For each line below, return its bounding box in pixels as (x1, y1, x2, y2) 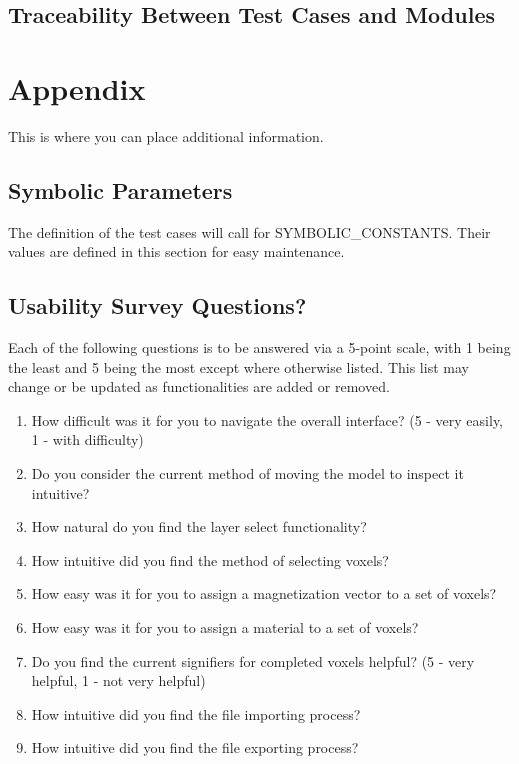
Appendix (8, 67, 146, 108)
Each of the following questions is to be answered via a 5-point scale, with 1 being (8, 337, 511, 358)
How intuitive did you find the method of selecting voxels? (31, 549, 389, 570)
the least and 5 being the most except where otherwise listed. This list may (8, 356, 469, 377)
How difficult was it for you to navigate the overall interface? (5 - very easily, (31, 409, 504, 430)
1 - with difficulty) (31, 429, 144, 450)
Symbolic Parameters (8, 174, 233, 205)
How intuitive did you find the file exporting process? (31, 737, 359, 758)
